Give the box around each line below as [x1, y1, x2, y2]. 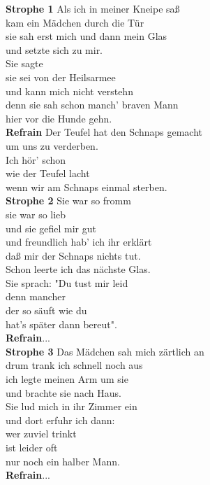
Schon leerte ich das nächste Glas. [6, 262, 151, 276]
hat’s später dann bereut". [6, 316, 117, 331]
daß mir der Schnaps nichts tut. [6, 248, 141, 262]
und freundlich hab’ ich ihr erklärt [6, 234, 152, 249]
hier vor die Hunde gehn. [6, 111, 112, 125]
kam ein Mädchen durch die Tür [6, 15, 144, 29]
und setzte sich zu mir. [6, 42, 103, 57]
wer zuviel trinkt [6, 426, 77, 441]
